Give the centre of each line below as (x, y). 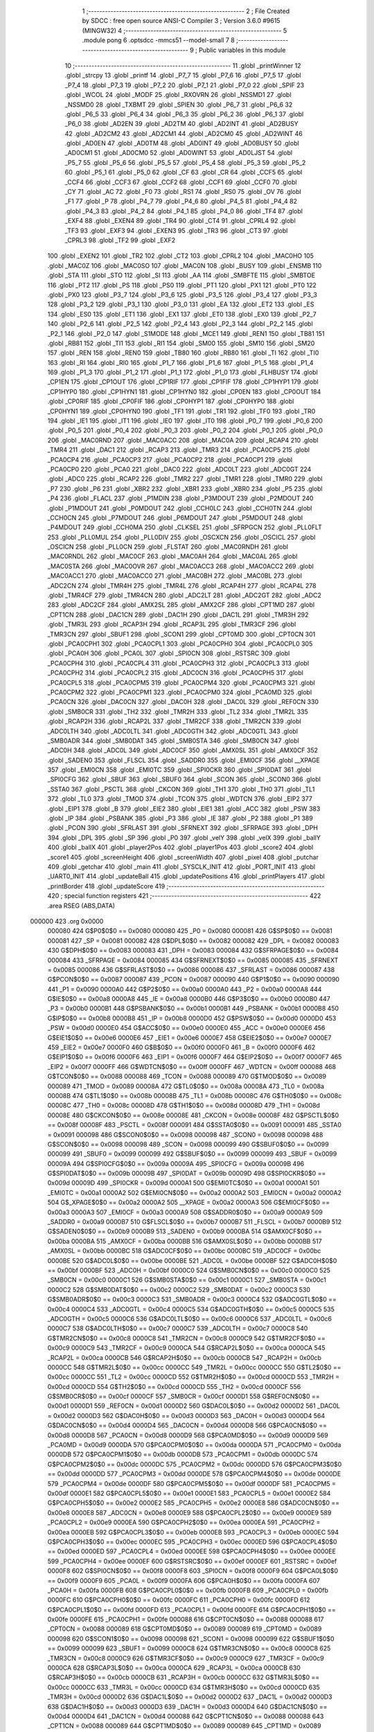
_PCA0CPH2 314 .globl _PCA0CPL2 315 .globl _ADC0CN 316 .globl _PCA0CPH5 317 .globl (176, 673)
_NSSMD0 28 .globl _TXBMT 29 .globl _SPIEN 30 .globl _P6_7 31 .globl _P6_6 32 (179, 105)
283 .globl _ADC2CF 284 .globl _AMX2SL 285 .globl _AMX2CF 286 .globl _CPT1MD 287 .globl (181, 605)
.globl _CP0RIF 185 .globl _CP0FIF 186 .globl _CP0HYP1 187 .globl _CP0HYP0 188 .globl (171, 401)
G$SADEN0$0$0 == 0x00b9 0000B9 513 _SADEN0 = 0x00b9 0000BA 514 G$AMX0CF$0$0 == (185, 1231)
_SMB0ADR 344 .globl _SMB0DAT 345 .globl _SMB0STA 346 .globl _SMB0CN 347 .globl (173, 741)
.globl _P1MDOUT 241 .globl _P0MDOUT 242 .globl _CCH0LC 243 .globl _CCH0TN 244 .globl (180, 508)
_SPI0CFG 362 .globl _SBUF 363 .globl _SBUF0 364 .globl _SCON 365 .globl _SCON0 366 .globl (184, 779)
